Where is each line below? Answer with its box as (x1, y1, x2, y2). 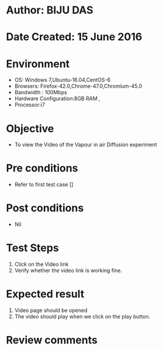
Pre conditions (6, 162, 78, 175)
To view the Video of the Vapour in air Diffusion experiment (14, 141, 157, 148)
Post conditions (6, 201, 84, 215)
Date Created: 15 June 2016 (6, 30, 143, 44)
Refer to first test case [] (14, 181, 74, 188)
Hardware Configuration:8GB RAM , (14, 95, 100, 102)
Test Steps (6, 241, 60, 255)
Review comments (6, 334, 98, 347)
